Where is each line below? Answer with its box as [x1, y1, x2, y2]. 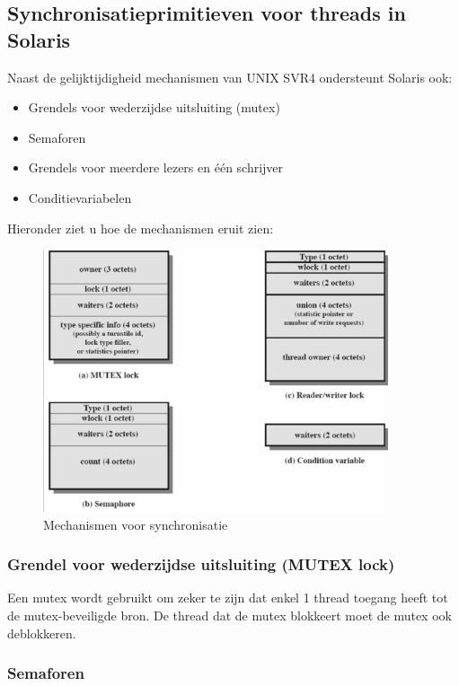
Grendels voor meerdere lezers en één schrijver [28, 158, 284, 177]
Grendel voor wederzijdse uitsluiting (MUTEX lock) [7, 553, 395, 576]
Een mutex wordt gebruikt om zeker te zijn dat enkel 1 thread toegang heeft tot [7, 588, 448, 607]
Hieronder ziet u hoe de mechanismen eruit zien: [7, 218, 274, 237]
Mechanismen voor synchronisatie [43, 514, 228, 533]
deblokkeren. [7, 623, 76, 642]
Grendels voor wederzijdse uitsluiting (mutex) [28, 98, 280, 117]
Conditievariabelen [28, 188, 132, 207]
